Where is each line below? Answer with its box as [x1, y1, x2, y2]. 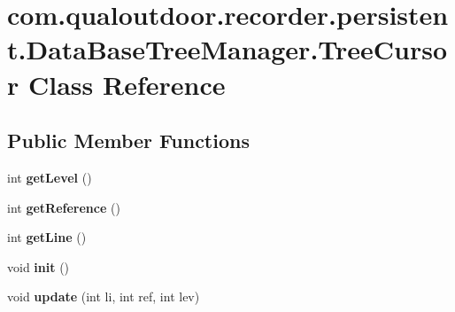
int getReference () [7, 198, 120, 216]
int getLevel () [7, 168, 92, 186]
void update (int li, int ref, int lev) [7, 287, 200, 306]
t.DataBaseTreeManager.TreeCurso [7, 31, 448, 67]
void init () [7, 257, 70, 276]
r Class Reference [7, 66, 226, 102]
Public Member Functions [7, 127, 250, 154]
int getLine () [7, 228, 87, 246]
